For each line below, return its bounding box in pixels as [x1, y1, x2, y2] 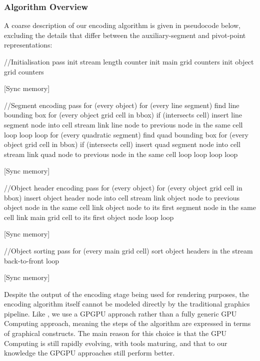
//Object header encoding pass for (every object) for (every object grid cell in [4, 182, 242, 192]
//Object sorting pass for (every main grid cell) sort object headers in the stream [4, 245, 253, 255]
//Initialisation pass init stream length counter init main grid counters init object [4, 56, 254, 66]
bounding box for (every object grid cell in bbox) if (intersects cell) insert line [4, 109, 242, 120]
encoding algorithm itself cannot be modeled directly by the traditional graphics [4, 298, 250, 309]
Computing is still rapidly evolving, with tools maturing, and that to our [4, 337, 227, 348]
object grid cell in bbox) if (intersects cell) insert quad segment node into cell [4, 139, 240, 149]
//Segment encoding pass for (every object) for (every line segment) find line [4, 99, 239, 110]
